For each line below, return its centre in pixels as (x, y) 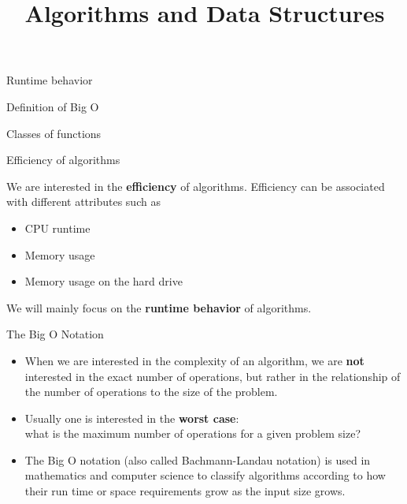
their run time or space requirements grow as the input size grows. (185, 491)
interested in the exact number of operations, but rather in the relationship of (213, 376)
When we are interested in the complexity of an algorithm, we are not (194, 360)
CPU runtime (57, 228)
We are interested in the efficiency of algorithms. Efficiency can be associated (196, 186)
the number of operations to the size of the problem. (151, 392)
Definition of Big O (53, 106)
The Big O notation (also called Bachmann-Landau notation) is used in (198, 459)
